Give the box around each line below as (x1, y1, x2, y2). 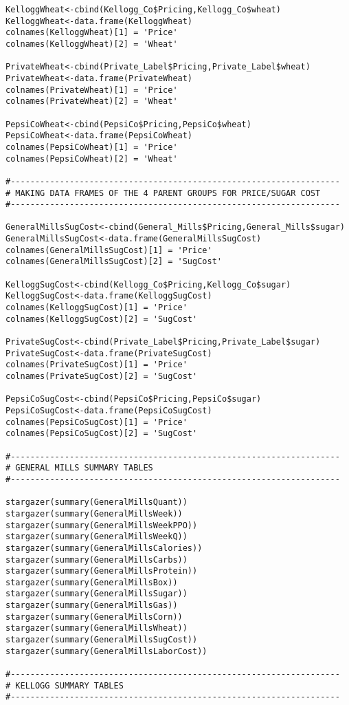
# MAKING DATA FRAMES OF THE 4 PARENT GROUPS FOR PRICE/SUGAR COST (5, 188, 321, 198)
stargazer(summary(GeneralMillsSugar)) (5, 589, 188, 599)
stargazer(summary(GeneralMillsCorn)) (5, 611, 183, 622)
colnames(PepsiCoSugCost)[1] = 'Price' (5, 417, 188, 427)
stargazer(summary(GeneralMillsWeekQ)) (5, 532, 188, 542)
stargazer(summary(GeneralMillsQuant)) (5, 497, 188, 508)
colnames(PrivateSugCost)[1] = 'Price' (5, 360, 188, 370)
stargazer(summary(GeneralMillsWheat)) (5, 623, 188, 633)
